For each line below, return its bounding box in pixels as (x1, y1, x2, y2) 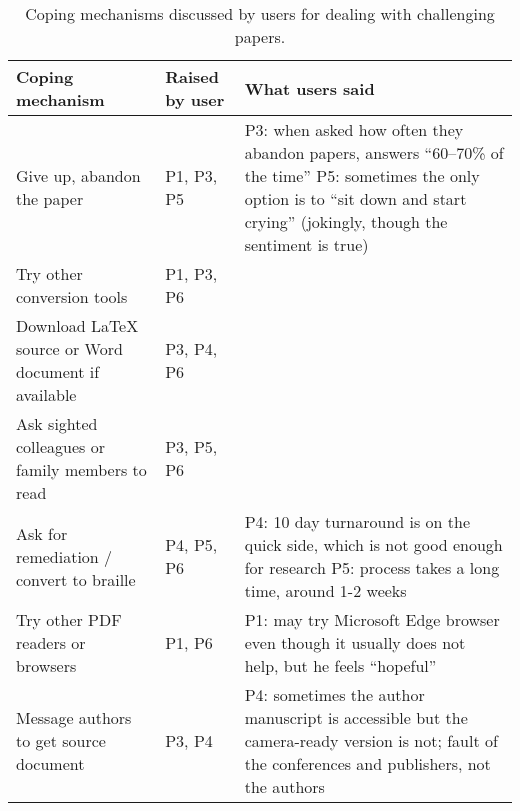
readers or (16, 631, 86, 654)
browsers (16, 654, 77, 677)
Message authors (16, 706, 132, 729)
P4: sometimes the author (244, 683, 425, 706)
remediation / (16, 544, 113, 568)
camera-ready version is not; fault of (244, 729, 498, 752)
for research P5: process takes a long (244, 556, 500, 579)
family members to (16, 458, 147, 481)
